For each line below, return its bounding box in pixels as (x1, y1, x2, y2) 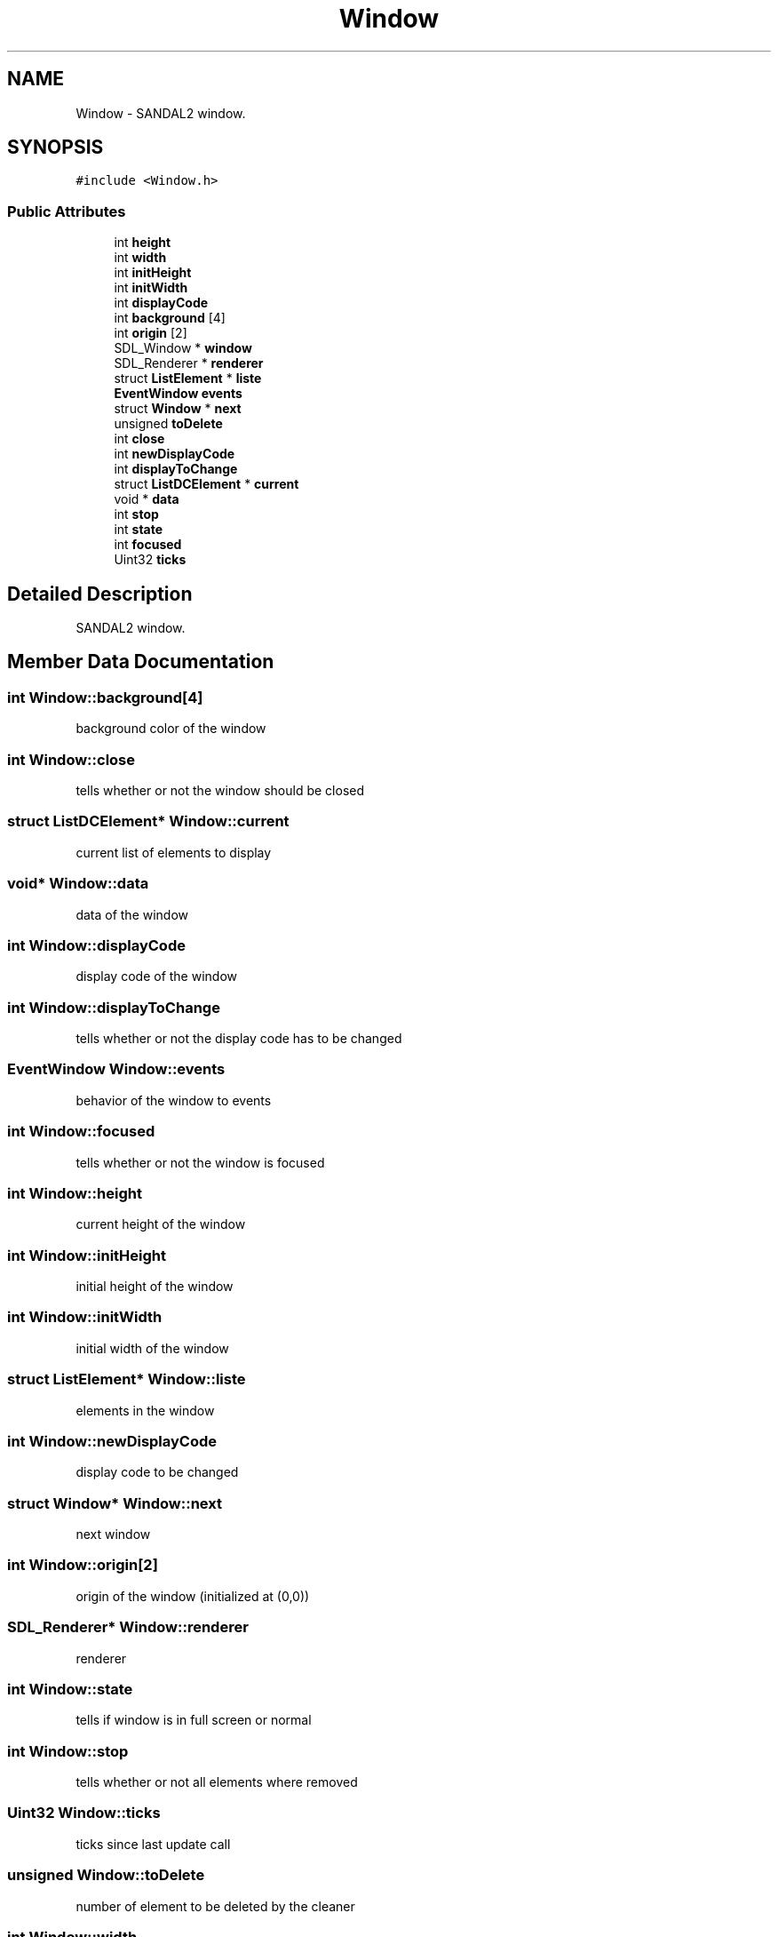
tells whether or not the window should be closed (75, 783, 365, 798)
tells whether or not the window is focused (75, 1154, 325, 1170)
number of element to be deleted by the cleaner (75, 1898, 355, 1914)
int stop (114, 506, 159, 522)
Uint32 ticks (114, 552, 187, 568)
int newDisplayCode (114, 446, 235, 462)
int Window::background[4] (7, 688, 203, 706)
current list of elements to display (75, 844, 272, 860)
